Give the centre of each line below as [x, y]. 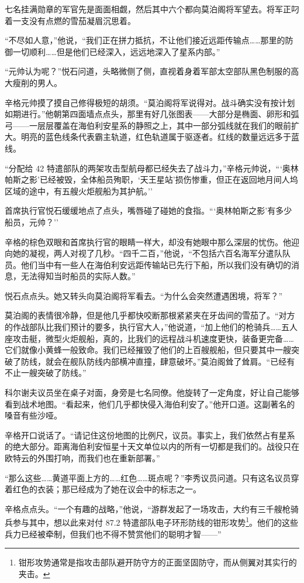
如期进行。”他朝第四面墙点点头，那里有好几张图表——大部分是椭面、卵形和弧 [152, 114]
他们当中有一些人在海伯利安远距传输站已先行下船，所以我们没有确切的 [156, 264]
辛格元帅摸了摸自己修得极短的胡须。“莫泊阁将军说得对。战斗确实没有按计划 [150, 102]
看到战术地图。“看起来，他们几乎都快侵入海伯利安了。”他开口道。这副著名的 [150, 404]
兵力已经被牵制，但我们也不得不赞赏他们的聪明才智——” [113, 534]
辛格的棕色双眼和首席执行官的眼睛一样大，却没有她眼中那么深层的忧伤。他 [148, 241]
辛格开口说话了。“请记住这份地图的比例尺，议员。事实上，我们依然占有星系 [150, 435]
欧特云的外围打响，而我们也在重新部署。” [82, 458]
